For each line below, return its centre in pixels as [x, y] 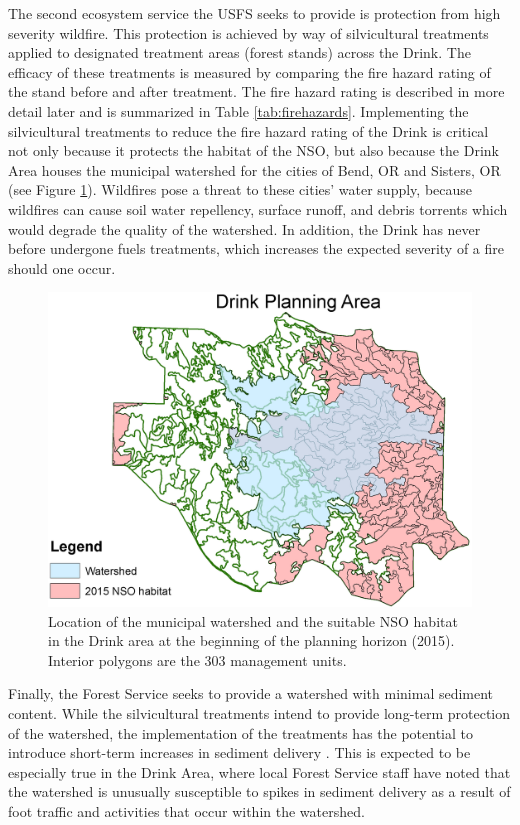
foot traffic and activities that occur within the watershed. [186, 810]
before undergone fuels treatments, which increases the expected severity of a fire [256, 248]
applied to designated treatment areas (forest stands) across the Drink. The [239, 52]
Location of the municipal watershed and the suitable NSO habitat [253, 620]
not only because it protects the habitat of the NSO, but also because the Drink [253, 150]
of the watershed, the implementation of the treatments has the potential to [241, 732]
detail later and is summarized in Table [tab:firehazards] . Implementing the [238, 110]
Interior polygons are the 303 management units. [197, 659]
